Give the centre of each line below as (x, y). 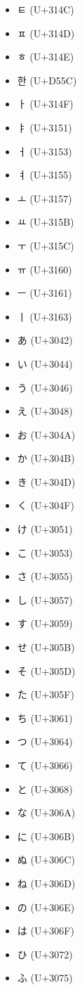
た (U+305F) (46, 694)
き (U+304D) (46, 481)
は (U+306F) (46, 931)
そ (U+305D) (46, 670)
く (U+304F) (46, 505)
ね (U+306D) (46, 883)
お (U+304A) (46, 434)
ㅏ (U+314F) (45, 104)
